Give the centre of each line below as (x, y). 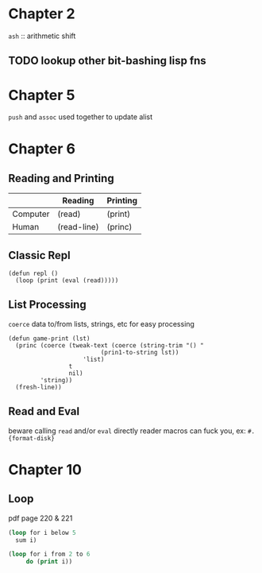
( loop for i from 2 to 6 (49, 554)
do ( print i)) (49, 562)
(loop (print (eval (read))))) (67, 281)
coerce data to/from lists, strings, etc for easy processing (101, 323)
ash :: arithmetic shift (42, 36)
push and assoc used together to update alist (81, 117)
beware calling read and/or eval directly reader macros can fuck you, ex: (127, 431)
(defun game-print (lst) (49, 339)
